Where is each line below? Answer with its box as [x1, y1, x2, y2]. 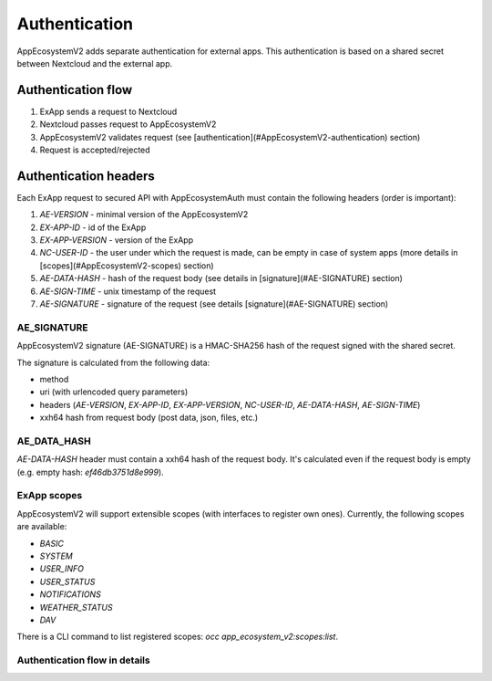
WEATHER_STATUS [39, 602, 113, 613]
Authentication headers [16, 168, 155, 183]
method [39, 373, 69, 384]
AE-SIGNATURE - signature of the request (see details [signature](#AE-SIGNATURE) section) [39, 299, 389, 309]
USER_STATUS [39, 576, 96, 587]
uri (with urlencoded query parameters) [39, 386, 189, 397]
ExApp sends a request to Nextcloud [39, 106, 178, 117]
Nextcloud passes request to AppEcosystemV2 [39, 119, 217, 130]
